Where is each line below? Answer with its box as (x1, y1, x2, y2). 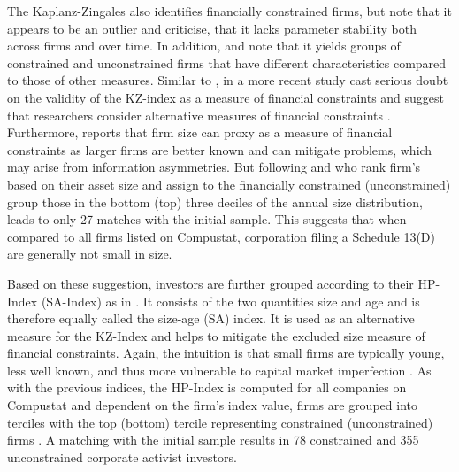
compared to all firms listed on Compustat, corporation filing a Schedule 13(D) (7, 227, 435, 245)
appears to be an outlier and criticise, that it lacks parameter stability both (7, 19, 417, 37)
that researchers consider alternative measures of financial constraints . (7, 105, 391, 124)
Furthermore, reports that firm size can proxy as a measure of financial (7, 123, 393, 142)
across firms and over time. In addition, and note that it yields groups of (7, 36, 401, 55)
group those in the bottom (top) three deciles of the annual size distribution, (7, 192, 423, 211)
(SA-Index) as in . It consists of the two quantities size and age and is (41, 291, 420, 310)
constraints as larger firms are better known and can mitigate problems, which (7, 140, 432, 159)
